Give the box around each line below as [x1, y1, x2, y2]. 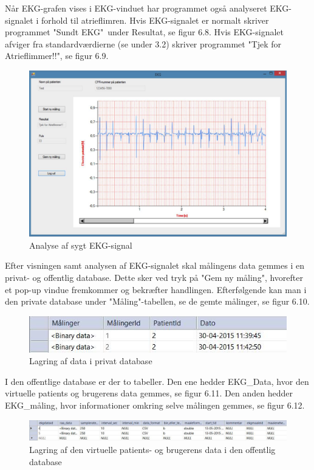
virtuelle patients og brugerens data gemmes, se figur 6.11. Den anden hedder [5, 387, 293, 399]
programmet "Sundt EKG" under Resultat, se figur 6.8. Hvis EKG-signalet [5, 26, 284, 38]
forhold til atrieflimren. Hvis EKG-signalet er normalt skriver [41, 13, 269, 26]
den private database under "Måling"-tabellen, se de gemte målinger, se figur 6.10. [5, 295, 310, 308]
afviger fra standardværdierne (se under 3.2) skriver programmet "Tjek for [5, 37, 282, 50]
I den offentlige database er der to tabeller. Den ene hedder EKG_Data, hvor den [5, 375, 309, 387]
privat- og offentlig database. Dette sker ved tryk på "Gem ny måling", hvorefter [5, 271, 303, 284]
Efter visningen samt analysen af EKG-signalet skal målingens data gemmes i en [5, 259, 304, 272]
